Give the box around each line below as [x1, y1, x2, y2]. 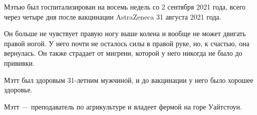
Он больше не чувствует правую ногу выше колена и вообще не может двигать [4, 28, 246, 39]
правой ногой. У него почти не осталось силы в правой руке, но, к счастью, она [4, 38, 249, 48]
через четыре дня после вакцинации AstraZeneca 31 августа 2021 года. [4, 11, 221, 22]
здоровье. [4, 84, 33, 95]
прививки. [4, 57, 35, 68]
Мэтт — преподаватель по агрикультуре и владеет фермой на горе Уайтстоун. [4, 101, 242, 111]
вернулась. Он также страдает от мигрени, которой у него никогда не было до [4, 48, 242, 58]
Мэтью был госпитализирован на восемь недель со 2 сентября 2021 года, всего [4, 2, 246, 12]
